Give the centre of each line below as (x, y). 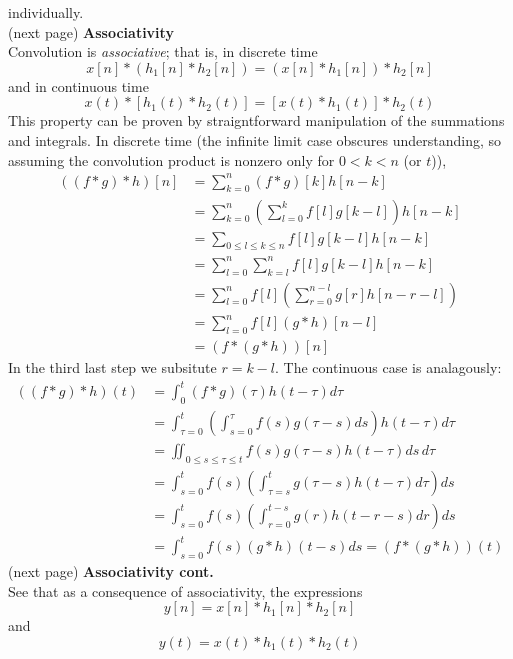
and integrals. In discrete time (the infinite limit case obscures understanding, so (255, 139)
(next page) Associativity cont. (111, 571)
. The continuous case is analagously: (388, 367)
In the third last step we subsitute (112, 367)
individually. (46, 12)
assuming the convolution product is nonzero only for (171, 159)
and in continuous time (78, 85)
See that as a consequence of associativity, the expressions (185, 590)
